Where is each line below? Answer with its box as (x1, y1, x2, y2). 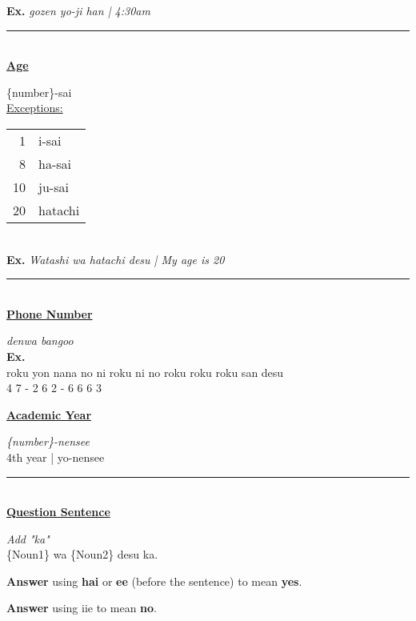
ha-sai (38, 154, 71, 173)
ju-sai (38, 177, 69, 196)
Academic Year (6, 406, 92, 423)
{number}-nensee (6, 433, 90, 450)
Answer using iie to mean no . (6, 599, 157, 616)
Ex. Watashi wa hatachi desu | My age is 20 (6, 250, 225, 267)
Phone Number (6, 305, 93, 322)
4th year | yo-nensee (6, 448, 105, 465)
